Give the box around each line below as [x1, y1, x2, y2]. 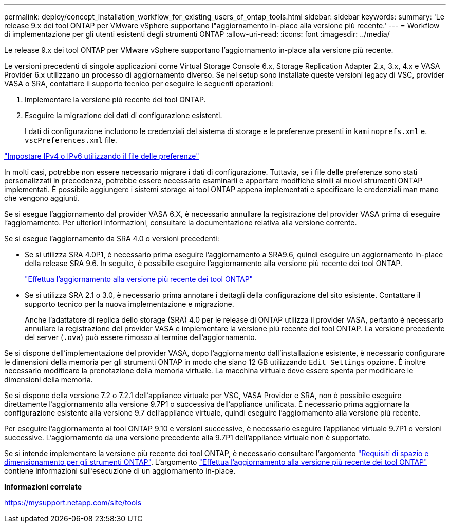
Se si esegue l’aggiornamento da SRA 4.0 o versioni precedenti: [4, 234, 219, 243]
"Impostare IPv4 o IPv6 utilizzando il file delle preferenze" [4, 152, 199, 160]
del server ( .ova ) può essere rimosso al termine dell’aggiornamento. [25, 333, 257, 342]
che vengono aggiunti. [4, 194, 80, 202]
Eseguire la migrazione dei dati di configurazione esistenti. [25, 111, 222, 120]
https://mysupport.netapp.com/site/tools [4, 498, 142, 507]
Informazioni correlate [4, 482, 82, 491]
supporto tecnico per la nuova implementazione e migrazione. [25, 299, 234, 308]
